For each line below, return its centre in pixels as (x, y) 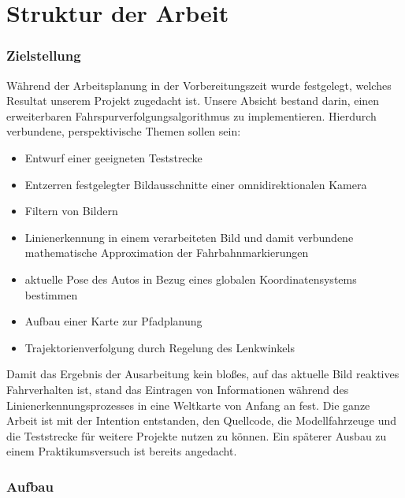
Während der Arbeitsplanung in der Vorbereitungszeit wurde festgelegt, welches (199, 85)
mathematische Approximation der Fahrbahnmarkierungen (167, 253)
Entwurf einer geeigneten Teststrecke (113, 157)
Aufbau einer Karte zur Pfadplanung (113, 321)
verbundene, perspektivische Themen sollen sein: (124, 131)
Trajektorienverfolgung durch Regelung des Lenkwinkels (160, 347)
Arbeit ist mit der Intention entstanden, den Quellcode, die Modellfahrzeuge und (201, 420)
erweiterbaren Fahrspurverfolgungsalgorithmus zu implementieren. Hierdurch (191, 115)
